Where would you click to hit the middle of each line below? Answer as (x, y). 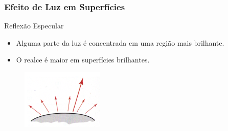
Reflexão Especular (34, 26)
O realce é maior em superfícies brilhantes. (83, 60)
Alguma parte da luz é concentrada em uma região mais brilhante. (120, 42)
